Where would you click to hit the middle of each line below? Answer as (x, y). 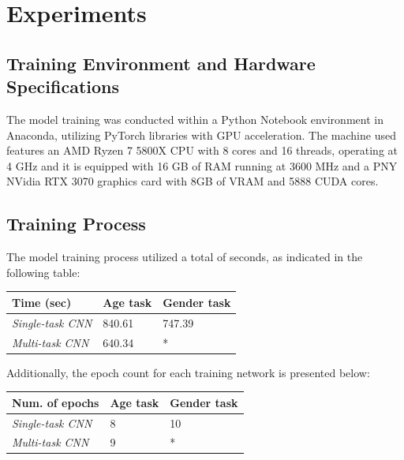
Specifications (63, 86)
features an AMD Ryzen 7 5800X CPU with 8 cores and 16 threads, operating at (202, 150)
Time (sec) (42, 302)
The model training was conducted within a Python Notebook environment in (195, 119)
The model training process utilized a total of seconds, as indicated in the (185, 257)
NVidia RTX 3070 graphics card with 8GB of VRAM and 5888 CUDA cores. (193, 181)
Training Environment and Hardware (161, 63)
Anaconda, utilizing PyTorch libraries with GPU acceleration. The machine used (201, 135)
